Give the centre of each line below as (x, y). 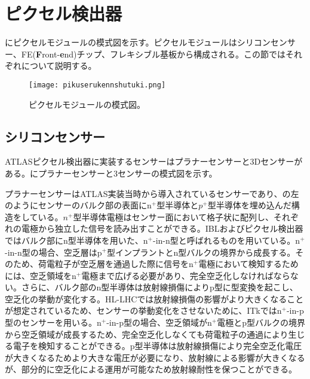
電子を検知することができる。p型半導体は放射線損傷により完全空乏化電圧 (157, 346)
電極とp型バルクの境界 (261, 322)
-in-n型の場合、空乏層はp (53, 252)
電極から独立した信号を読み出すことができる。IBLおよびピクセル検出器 (162, 228)
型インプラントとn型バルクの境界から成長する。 (201, 252)
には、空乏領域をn (41, 275)
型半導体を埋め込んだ (249, 205)
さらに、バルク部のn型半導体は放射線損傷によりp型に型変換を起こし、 (159, 287)
